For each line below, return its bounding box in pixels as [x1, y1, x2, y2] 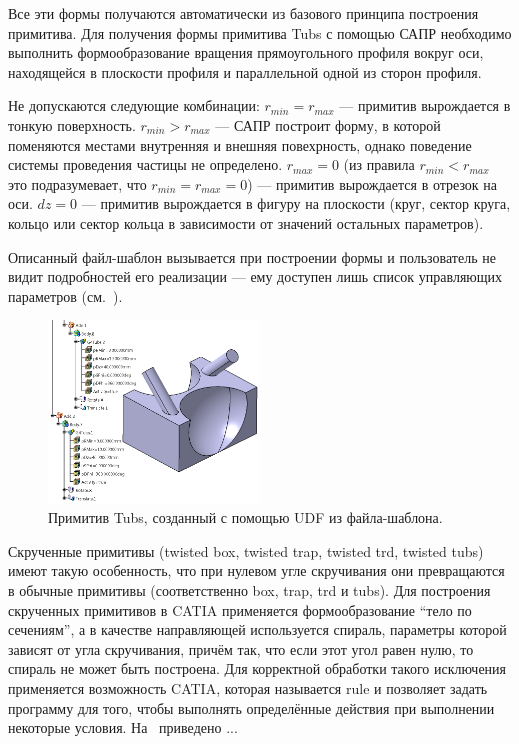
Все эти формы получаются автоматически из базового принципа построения [8, 3, 479, 23]
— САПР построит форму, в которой [215, 114, 441, 135]
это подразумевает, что [8, 173, 147, 194]
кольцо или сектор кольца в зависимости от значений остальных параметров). [8, 212, 484, 233]
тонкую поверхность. [8, 114, 136, 135]
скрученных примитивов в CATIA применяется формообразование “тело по [8, 599, 472, 620]
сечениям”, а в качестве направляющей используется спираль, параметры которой [8, 619, 507, 640]
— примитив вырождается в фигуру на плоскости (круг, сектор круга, [81, 193, 511, 214]
